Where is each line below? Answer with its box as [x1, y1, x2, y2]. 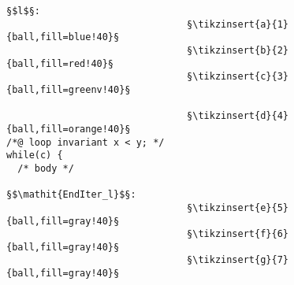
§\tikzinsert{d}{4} [187, 110, 288, 122]
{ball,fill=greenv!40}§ [6, 83, 131, 95]
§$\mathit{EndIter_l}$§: [6, 189, 136, 201]
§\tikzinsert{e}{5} [187, 202, 288, 213]
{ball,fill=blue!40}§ [6, 31, 120, 43]
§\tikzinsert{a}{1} [187, 18, 288, 30]
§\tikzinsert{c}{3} [187, 71, 288, 83]
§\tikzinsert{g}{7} [187, 254, 288, 266]
